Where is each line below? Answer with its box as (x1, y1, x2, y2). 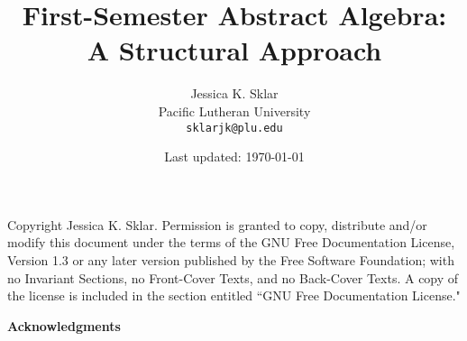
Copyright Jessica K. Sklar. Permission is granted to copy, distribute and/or (7, 215, 427, 234)
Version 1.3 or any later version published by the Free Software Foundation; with (7, 250, 454, 269)
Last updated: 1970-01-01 (164, 147, 305, 166)
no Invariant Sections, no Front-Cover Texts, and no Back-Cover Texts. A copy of (7, 268, 459, 287)
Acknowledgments (7, 316, 121, 335)
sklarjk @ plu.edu (186, 121, 283, 134)
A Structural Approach (87, 32, 382, 69)
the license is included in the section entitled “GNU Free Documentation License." (7, 286, 461, 305)
